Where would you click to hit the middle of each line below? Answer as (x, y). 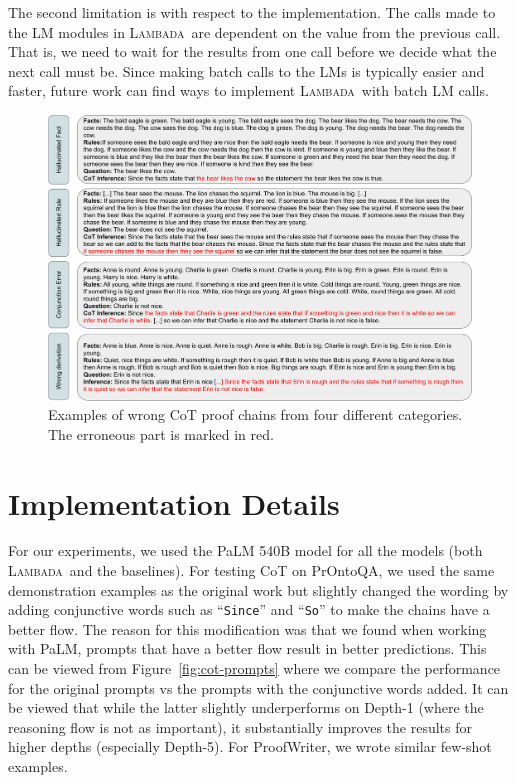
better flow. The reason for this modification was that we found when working (247, 628)
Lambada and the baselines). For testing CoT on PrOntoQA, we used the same (251, 570)
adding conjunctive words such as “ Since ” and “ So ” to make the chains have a (249, 609)
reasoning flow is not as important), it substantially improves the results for (240, 726)
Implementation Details (174, 502)
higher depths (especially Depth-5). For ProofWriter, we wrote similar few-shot (250, 746)
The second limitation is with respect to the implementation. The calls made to (252, 12)
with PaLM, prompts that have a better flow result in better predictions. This (247, 648)
